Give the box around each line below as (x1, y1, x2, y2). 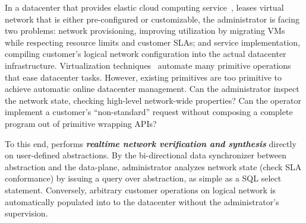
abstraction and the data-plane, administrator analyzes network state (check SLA (5, 160, 302, 173)
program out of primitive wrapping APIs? (5, 117, 157, 129)
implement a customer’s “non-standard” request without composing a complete (5, 106, 293, 118)
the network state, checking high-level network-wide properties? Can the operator (5, 94, 301, 106)
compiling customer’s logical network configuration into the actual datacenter (5, 47, 286, 60)
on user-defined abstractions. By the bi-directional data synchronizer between (5, 149, 286, 161)
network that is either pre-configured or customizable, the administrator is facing (5, 12, 300, 25)
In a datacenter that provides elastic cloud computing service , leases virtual (5, 1, 284, 13)
